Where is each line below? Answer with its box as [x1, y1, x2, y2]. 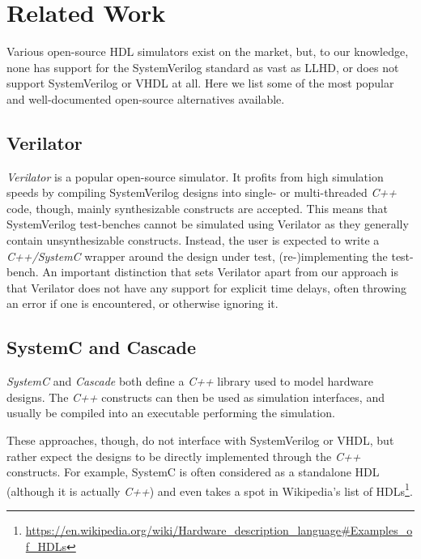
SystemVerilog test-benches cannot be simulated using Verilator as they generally [6, 215, 409, 233]
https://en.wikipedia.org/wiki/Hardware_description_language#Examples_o [25, 522, 413, 539]
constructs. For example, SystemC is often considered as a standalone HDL [6, 463, 380, 480]
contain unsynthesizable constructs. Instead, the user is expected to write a [6, 232, 380, 249]
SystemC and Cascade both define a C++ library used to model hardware [6, 373, 374, 390]
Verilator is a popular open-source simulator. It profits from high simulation [6, 168, 384, 185]
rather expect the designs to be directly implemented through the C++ [6, 447, 361, 464]
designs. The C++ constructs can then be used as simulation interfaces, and [6, 388, 385, 405]
